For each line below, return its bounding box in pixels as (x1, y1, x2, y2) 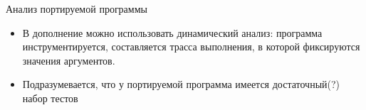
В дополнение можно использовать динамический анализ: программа (22, 25, 323, 40)
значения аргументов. (22, 53, 115, 67)
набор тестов (22, 90, 78, 105)
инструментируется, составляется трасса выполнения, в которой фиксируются (22, 39, 360, 54)
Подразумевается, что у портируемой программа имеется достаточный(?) (22, 77, 340, 92)
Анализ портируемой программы (6, 1, 147, 16)
